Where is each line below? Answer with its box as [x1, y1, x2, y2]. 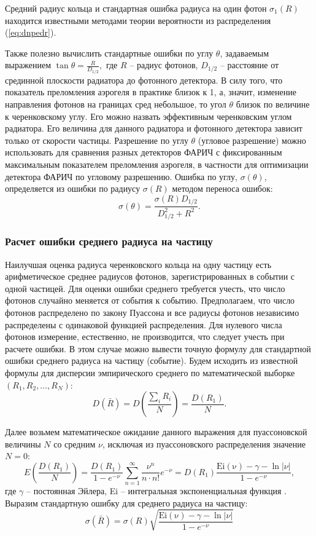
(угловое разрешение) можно [198, 133, 306, 146]
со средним [53, 437, 96, 450]
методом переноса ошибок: [172, 182, 273, 195]
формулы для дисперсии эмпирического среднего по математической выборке [5, 366, 295, 379]
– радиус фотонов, [129, 58, 198, 71]
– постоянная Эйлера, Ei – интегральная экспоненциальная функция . [26, 484, 287, 497]
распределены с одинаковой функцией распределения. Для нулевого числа [5, 318, 282, 331]
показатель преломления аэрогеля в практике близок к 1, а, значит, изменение [5, 85, 296, 98]
